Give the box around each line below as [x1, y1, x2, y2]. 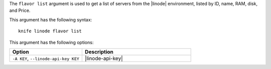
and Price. [9, 7, 31, 13]
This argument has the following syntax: [9, 16, 92, 22]
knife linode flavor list [18, 28, 82, 34]
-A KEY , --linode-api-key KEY [12, 55, 80, 62]
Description [84, 48, 114, 55]
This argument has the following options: [9, 39, 94, 45]
